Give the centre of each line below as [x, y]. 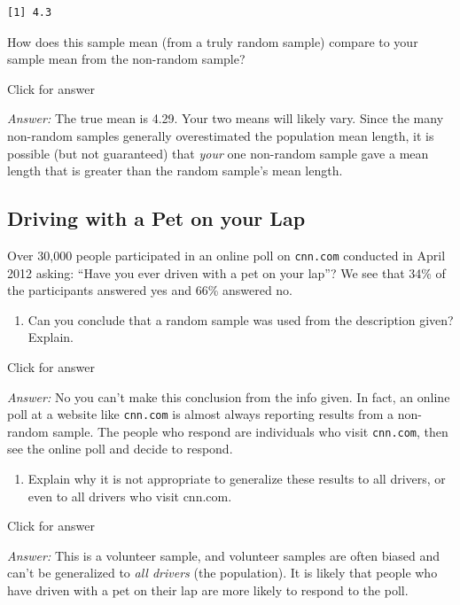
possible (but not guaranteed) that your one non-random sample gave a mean [218, 153]
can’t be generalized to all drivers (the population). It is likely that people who [222, 573]
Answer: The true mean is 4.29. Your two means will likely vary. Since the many [226, 118]
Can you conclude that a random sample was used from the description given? [241, 319]
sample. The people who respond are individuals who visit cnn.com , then [250, 431]
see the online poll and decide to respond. [120, 449]
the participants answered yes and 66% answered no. [150, 290]
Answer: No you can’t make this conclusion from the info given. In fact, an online [229, 396]
